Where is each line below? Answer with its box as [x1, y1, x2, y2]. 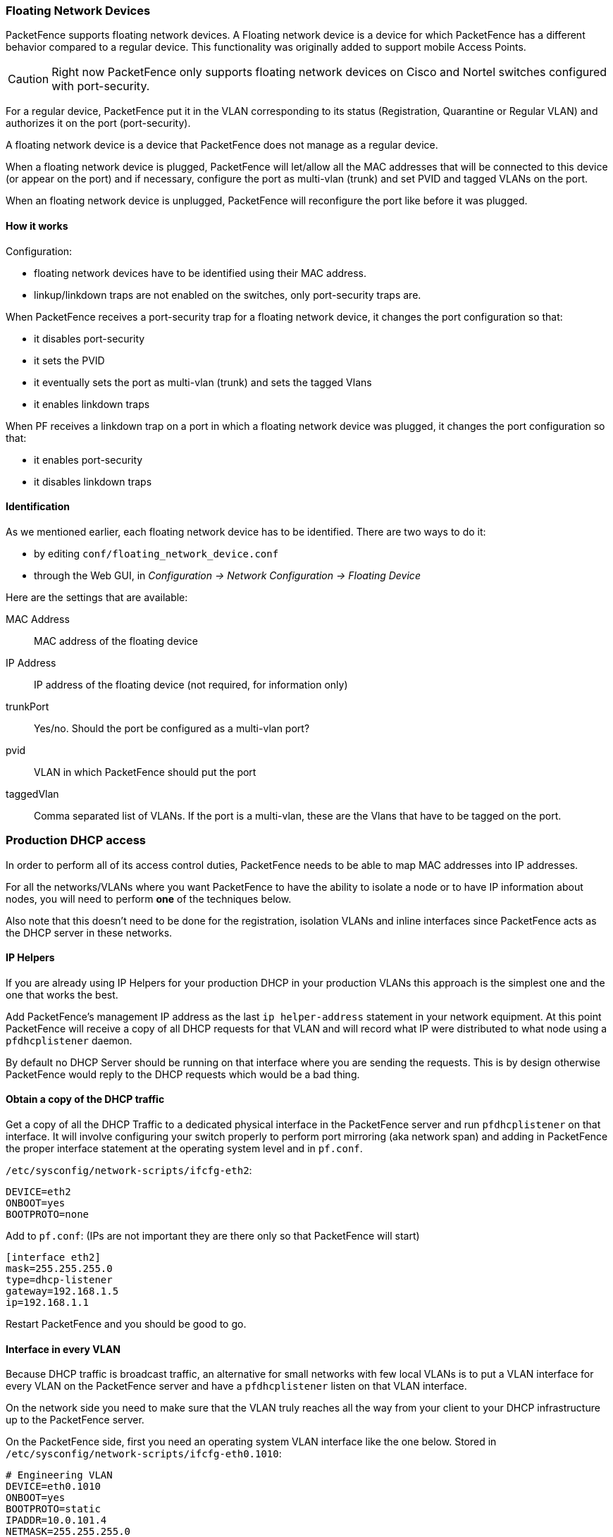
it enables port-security [34, 453, 143, 466]
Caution [8, 72, 49, 87]
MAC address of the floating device [34, 634, 198, 647]
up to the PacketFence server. [6, 1414, 144, 1426]
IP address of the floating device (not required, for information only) [34, 678, 348, 691]
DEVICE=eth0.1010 [6, 1481, 101, 1493]
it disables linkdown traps [34, 475, 152, 488]
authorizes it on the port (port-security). [6, 117, 191, 130]
